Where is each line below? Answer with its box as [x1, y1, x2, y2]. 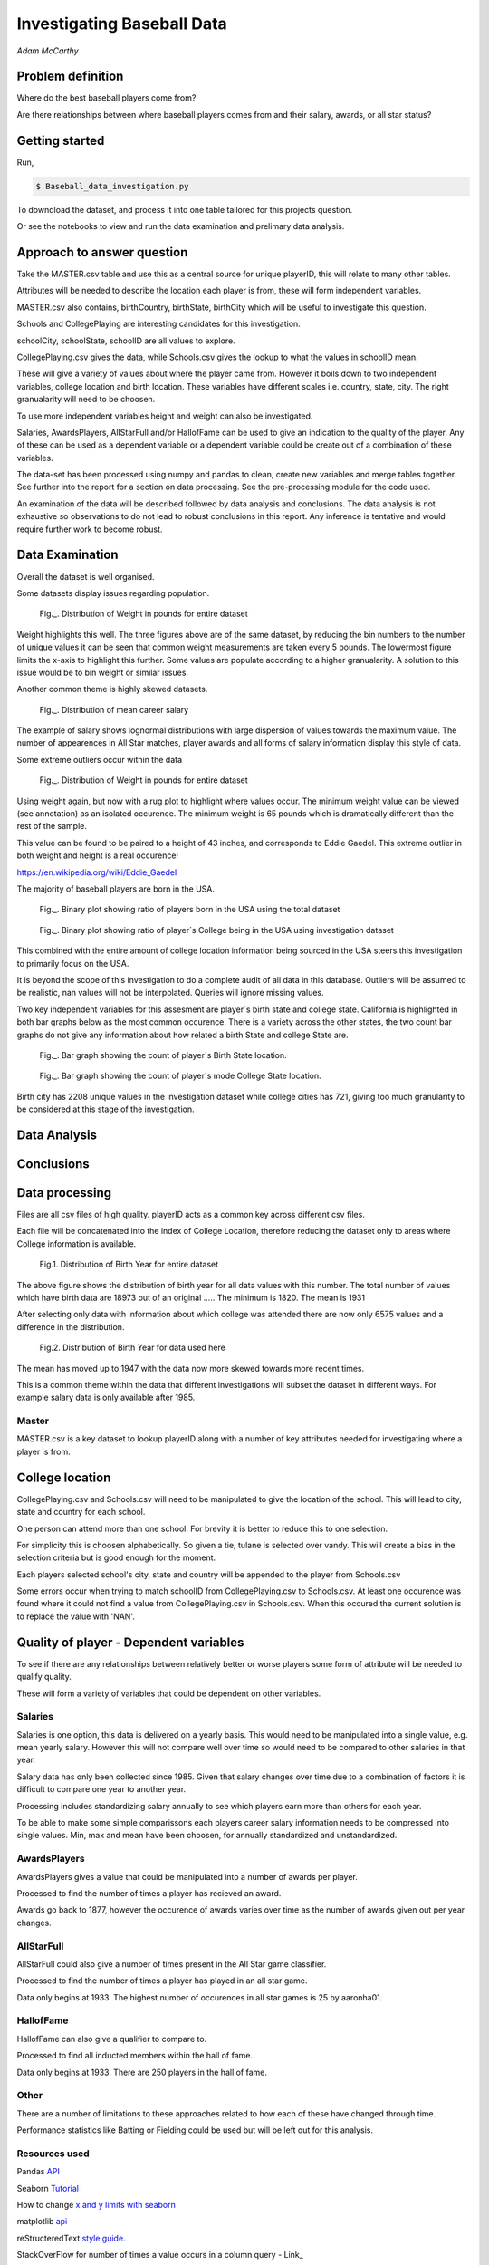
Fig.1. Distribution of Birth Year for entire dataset [39, 1259, 219, 1270]
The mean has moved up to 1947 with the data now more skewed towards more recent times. [16, 1363, 365, 1373]
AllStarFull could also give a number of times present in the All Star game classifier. [16, 1958, 327, 1970]
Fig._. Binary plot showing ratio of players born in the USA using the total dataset [39, 904, 340, 915]
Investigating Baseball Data [16, 14, 228, 34]
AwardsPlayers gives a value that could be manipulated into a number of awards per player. [16, 1871, 358, 1882]
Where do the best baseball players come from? [16, 92, 197, 103]
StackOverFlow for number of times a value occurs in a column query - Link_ [16, 2250, 303, 2260]
